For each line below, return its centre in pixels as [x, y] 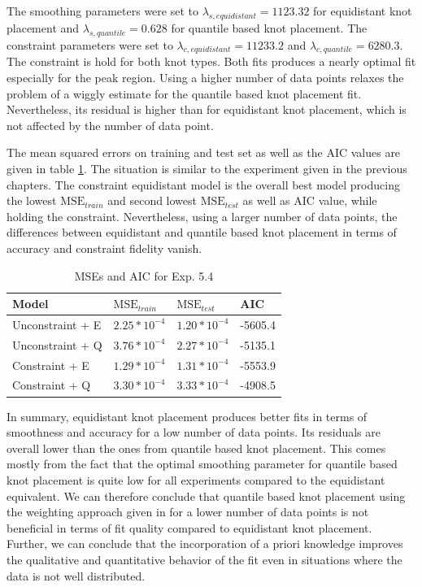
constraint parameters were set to [90, 44]
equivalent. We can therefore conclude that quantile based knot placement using [206, 496]
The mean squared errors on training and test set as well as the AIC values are [204, 152]
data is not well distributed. [76, 575]
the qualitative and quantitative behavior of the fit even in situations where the [204, 559]
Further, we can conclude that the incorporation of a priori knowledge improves [205, 544]
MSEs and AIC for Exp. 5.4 [144, 275]
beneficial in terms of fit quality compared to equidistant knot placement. [189, 527]
